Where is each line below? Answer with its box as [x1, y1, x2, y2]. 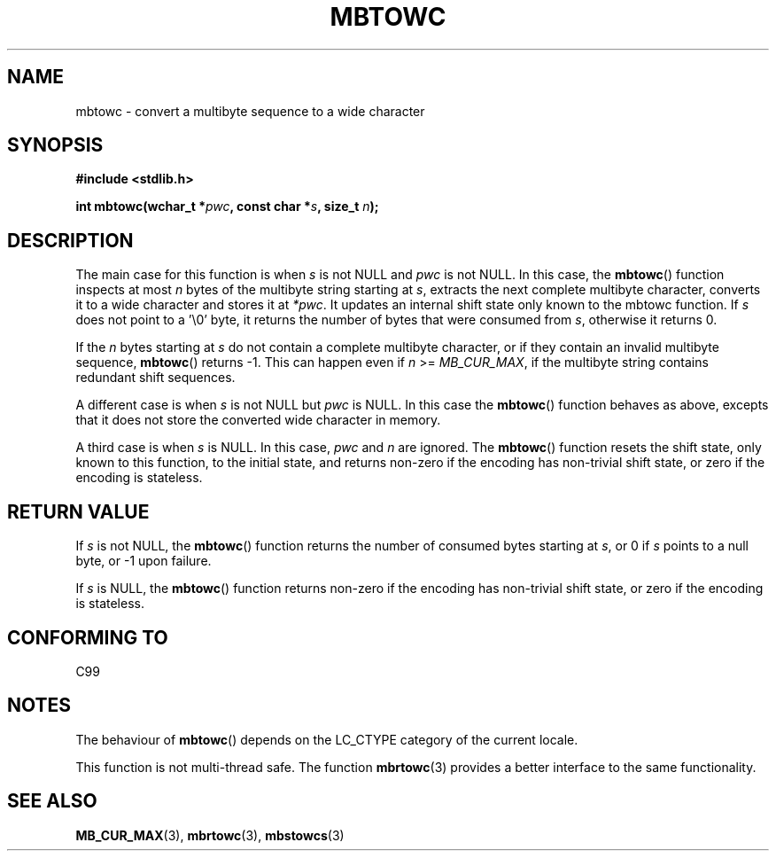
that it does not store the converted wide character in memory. [75, 412, 441, 428]
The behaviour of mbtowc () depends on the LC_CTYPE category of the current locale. [75, 731, 578, 747]
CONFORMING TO [7, 626, 168, 649]
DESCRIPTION [7, 229, 134, 252]
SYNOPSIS [7, 134, 104, 157]
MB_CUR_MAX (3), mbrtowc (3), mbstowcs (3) [75, 827, 345, 843]
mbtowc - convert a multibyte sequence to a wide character [75, 103, 425, 119]
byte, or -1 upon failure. [75, 553, 212, 569]
